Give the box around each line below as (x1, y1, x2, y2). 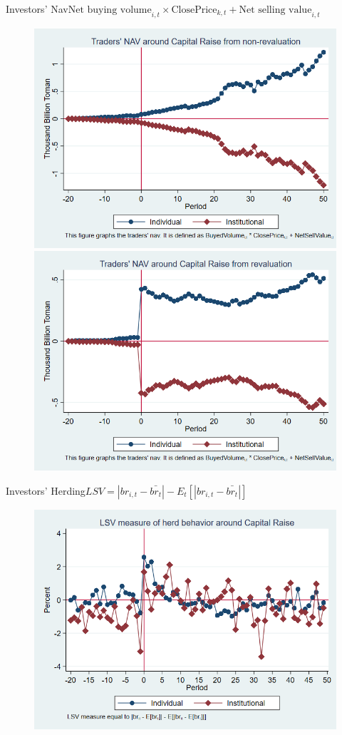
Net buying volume (68, 5, 152, 15)
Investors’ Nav (6, 1, 68, 16)
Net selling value (239, 5, 312, 15)
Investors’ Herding (6, 483, 85, 498)
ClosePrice (171, 5, 217, 15)
